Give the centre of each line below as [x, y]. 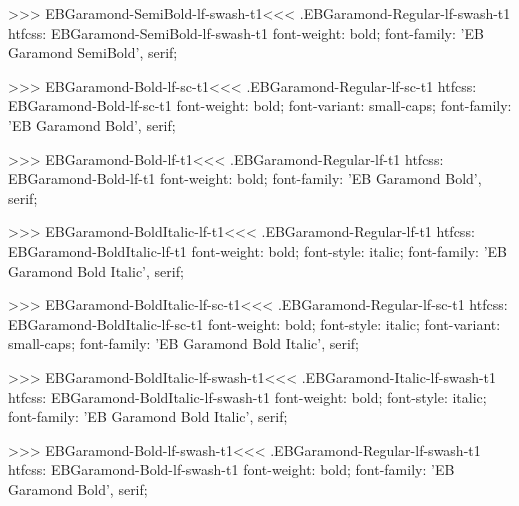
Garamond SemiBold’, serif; [93, 52]
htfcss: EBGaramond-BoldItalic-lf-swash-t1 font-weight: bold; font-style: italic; [247, 396]
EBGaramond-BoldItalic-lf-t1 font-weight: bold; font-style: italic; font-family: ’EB [258, 250]
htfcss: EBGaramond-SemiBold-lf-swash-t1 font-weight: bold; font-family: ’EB [246, 32]
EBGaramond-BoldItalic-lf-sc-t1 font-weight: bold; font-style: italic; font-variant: [254, 323]
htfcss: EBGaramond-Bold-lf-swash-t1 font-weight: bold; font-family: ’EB [231, 469]
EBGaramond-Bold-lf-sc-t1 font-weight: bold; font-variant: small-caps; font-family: [260, 105]
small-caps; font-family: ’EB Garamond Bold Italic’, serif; [184, 343]
